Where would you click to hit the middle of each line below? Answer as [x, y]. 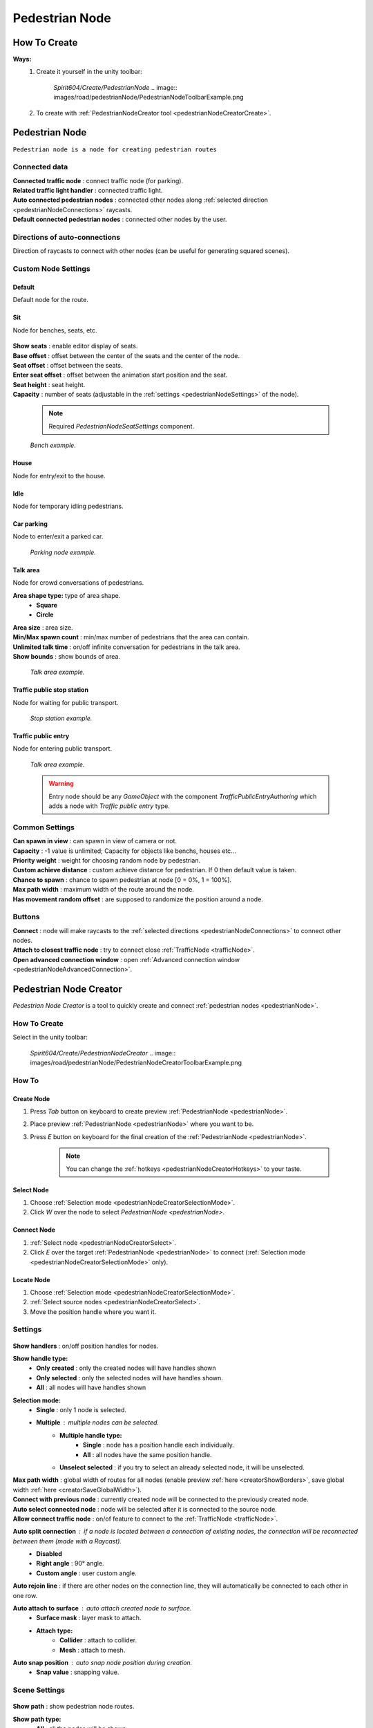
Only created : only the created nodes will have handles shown [126, 1368]
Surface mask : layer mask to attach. [89, 1618]
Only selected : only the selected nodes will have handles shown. [130, 1378]
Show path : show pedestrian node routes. [74, 1707]
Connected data [40, 167]
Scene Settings [39, 1690]
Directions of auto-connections [67, 237]
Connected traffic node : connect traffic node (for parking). [98, 180]
